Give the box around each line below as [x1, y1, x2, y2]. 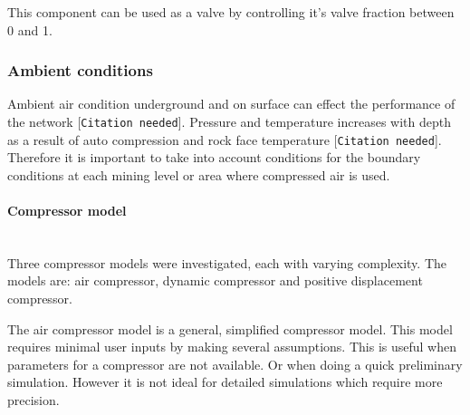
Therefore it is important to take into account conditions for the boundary [7, 148, 421, 167]
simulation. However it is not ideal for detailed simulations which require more [7, 372, 443, 391]
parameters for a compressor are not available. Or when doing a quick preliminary [7, 354, 463, 373]
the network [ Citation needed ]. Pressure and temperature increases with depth [7, 112, 452, 130]
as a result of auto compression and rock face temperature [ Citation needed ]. [7, 130, 442, 149]
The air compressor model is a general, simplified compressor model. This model [7, 319, 453, 338]
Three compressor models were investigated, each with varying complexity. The [7, 253, 446, 272]
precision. [7, 391, 60, 410]
